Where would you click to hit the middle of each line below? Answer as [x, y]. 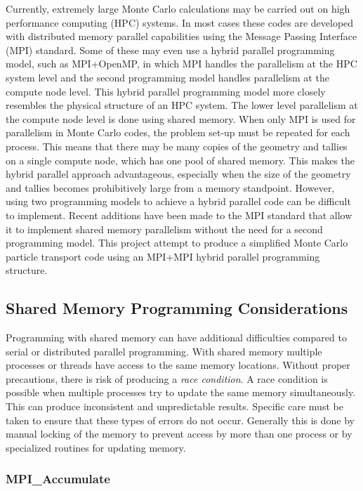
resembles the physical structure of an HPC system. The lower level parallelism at [182, 105]
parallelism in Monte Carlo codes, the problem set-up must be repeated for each [178, 132]
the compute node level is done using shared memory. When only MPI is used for [181, 118]
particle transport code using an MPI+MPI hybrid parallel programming [163, 256]
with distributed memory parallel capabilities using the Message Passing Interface [181, 36]
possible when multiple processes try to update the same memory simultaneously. [181, 392]
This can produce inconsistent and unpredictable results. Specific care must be [174, 406]
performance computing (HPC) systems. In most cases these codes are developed [180, 22]
